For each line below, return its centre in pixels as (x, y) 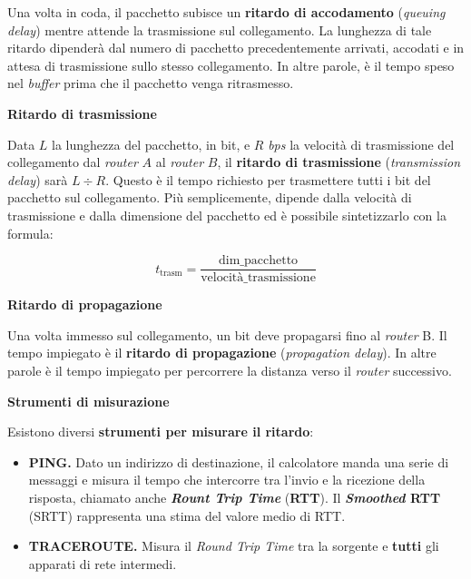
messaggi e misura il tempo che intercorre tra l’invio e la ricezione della (227, 480)
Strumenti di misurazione (88, 401)
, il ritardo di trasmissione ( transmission (339, 162)
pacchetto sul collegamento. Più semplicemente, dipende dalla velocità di (210, 197)
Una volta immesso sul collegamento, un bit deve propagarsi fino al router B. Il (227, 334)
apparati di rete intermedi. (103, 563)
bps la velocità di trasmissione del (361, 144)
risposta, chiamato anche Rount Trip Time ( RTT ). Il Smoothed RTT (235, 497)
